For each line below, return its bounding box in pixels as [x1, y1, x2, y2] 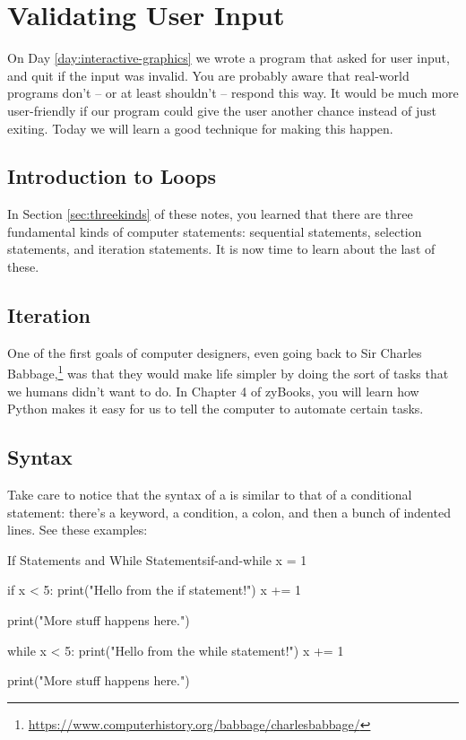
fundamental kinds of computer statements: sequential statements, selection [7, 222, 422, 240]
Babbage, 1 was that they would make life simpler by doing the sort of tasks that [7, 361, 449, 383]
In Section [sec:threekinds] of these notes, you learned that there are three [7, 205, 413, 223]
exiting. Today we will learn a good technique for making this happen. [7, 118, 393, 137]
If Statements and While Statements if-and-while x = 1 [7, 550, 307, 569]
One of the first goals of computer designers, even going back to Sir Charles [7, 343, 422, 361]
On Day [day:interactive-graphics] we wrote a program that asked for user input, [7, 48, 450, 67]
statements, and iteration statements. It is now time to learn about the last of [7, 239, 436, 258]
